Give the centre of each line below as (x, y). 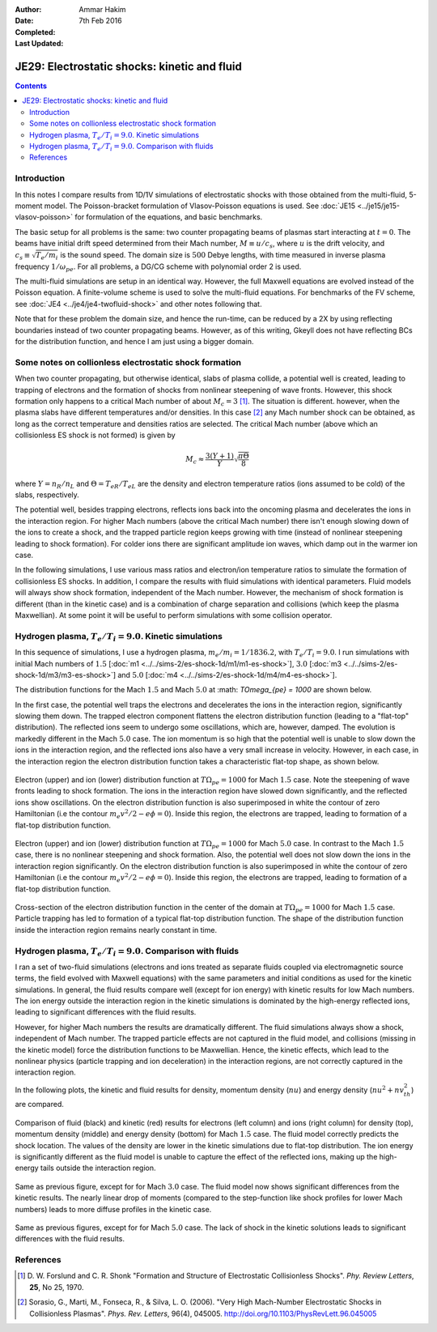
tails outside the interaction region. (99, 1168)
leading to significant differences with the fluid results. (106, 1012)
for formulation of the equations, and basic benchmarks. (168, 217)
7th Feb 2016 (100, 21)
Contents (31, 86)
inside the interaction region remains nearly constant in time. (116, 930)
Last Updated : (39, 44)
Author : (28, 9)
